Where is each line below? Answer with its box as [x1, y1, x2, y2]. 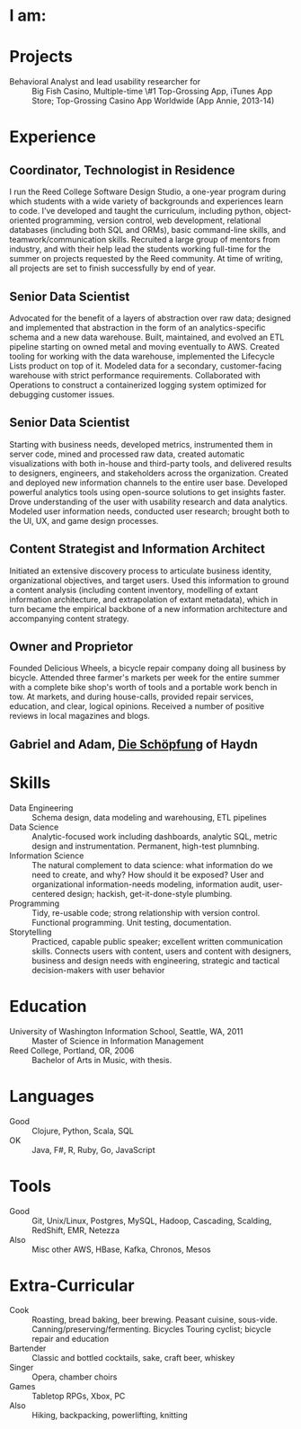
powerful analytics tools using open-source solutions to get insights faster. [9, 486, 286, 497]
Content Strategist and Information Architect [9, 541, 265, 557]
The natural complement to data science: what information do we [31, 859, 274, 870]
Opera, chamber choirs [31, 1371, 118, 1382]
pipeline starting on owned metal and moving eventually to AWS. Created [9, 341, 280, 351]
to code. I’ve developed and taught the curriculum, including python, [9, 206, 263, 217]
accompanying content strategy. [9, 613, 129, 624]
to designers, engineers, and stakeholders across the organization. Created [9, 467, 289, 478]
